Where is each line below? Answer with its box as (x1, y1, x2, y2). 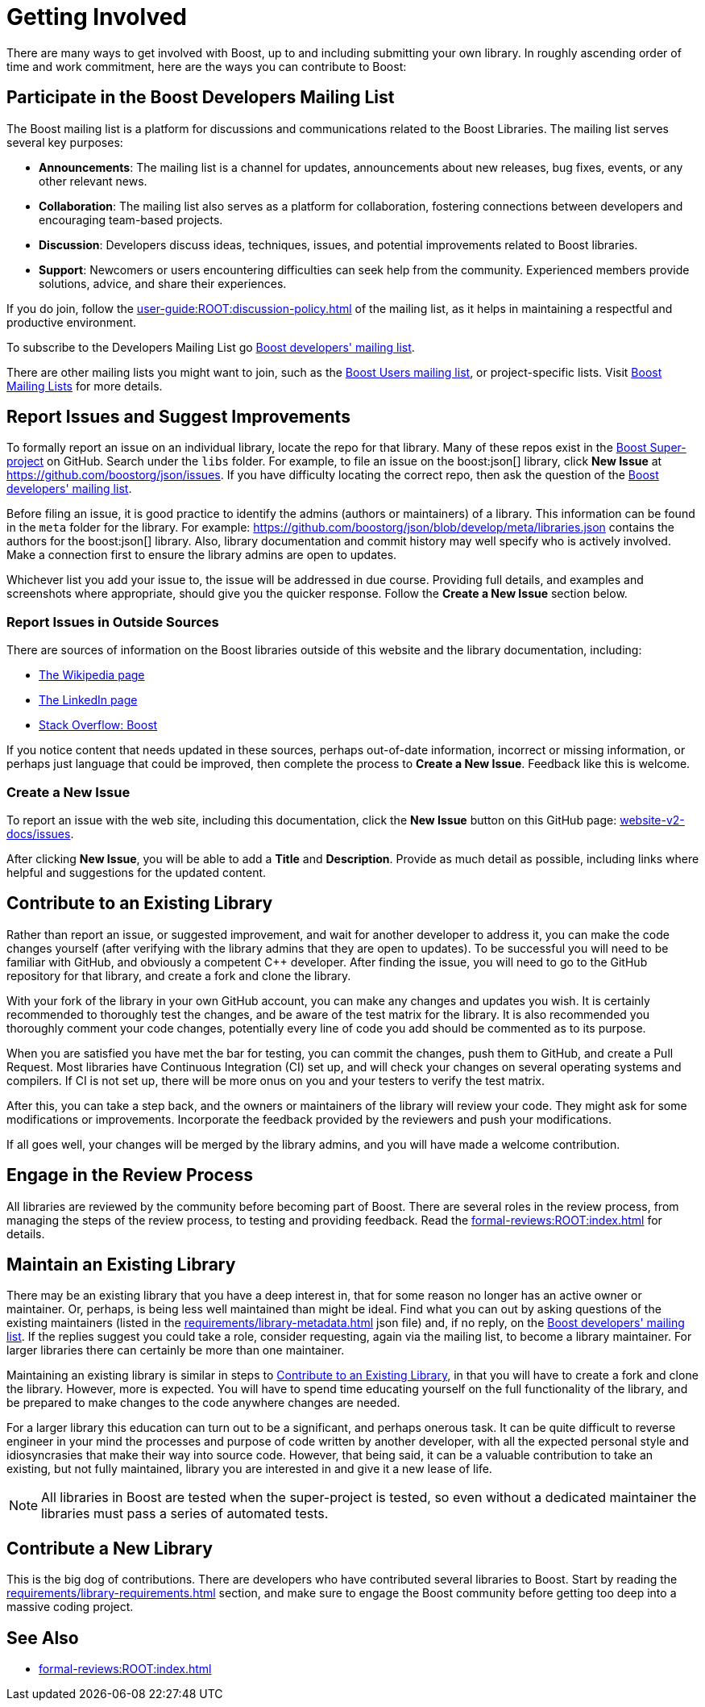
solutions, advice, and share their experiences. (39, 276, 287, 290)
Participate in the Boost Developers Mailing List (6, 87, 395, 108)
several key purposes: (6, 135, 123, 149)
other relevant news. (39, 173, 147, 188)
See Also (6, 1627, 79, 1648)
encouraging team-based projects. (39, 212, 223, 227)
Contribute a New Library (6, 1538, 213, 1559)
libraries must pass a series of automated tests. (41, 1505, 329, 1522)
